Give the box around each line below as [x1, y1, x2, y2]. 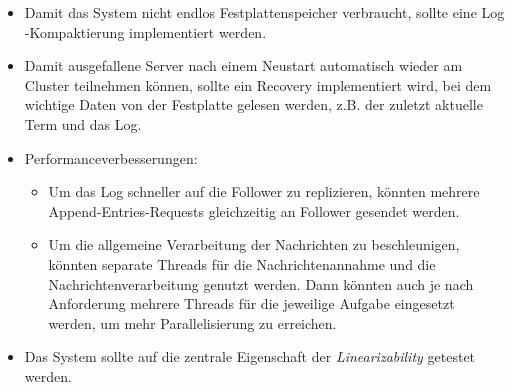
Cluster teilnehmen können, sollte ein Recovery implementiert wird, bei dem [24, 74, 492, 95]
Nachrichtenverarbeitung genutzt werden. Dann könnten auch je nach [48, 273, 474, 294]
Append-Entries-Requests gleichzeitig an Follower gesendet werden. [48, 200, 460, 221]
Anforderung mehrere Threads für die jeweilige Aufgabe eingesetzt [48, 293, 455, 314]
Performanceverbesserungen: [24, 147, 198, 168]
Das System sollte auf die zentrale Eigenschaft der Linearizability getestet [24, 346, 476, 367]
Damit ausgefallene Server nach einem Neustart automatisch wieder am [24, 55, 463, 76]
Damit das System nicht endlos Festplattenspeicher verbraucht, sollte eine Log [24, 2, 505, 22]
